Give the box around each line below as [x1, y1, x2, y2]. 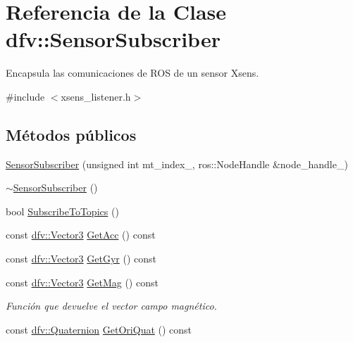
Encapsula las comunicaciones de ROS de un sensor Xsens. [6, 65, 259, 80]
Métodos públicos [6, 123, 137, 145]
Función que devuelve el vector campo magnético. [6, 298, 217, 313]
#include [6, 89, 45, 103]
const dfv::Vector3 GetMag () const [6, 274, 159, 289]
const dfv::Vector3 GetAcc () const [6, 227, 156, 242]
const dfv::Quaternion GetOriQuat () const [6, 322, 192, 336]
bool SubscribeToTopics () [6, 203, 119, 218]
